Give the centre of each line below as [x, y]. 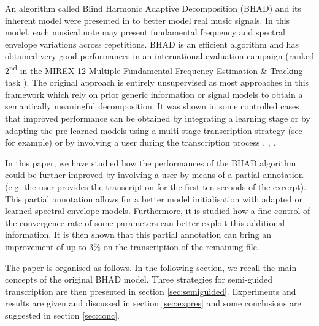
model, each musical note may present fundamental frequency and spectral [145, 32]
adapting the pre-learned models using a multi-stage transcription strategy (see [154, 130]
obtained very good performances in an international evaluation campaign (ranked [159, 56]
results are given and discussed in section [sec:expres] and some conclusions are [153, 303]
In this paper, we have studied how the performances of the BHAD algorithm [151, 162]
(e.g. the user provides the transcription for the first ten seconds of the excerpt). [156, 186]
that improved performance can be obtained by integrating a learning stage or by [158, 118]
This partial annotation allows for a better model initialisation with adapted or [154, 198]
